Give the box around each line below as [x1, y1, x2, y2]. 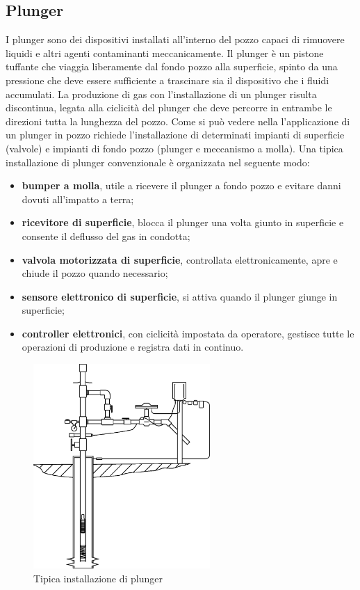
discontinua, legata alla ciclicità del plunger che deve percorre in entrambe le [6, 100, 332, 115]
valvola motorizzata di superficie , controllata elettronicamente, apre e [22, 252, 338, 266]
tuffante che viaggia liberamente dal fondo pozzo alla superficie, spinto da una [6, 59, 338, 74]
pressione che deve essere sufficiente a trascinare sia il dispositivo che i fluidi [6, 72, 329, 87]
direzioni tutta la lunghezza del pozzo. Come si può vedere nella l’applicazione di [6, 113, 350, 128]
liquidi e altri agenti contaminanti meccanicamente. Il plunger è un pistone [6, 45, 324, 60]
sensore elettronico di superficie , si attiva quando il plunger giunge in [22, 289, 338, 303]
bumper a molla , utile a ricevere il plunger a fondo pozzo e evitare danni [22, 178, 341, 193]
